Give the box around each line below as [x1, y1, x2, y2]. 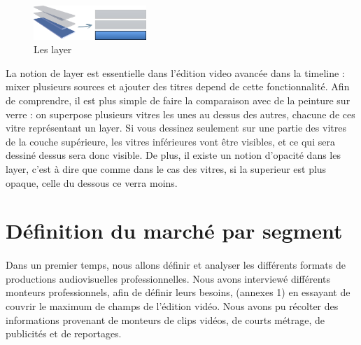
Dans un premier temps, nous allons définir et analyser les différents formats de [6, 258, 346, 272]
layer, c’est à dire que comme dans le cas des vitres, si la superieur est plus [6, 161, 327, 176]
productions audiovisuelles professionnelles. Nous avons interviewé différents [6, 271, 331, 286]
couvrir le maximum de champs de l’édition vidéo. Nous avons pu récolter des [6, 298, 339, 313]
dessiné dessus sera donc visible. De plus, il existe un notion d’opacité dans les [6, 148, 341, 162]
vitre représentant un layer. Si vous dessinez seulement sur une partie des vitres [6, 120, 346, 135]
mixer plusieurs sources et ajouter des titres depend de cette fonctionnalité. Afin [6, 79, 350, 94]
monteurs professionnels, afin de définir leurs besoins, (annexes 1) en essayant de [6, 285, 351, 300]
